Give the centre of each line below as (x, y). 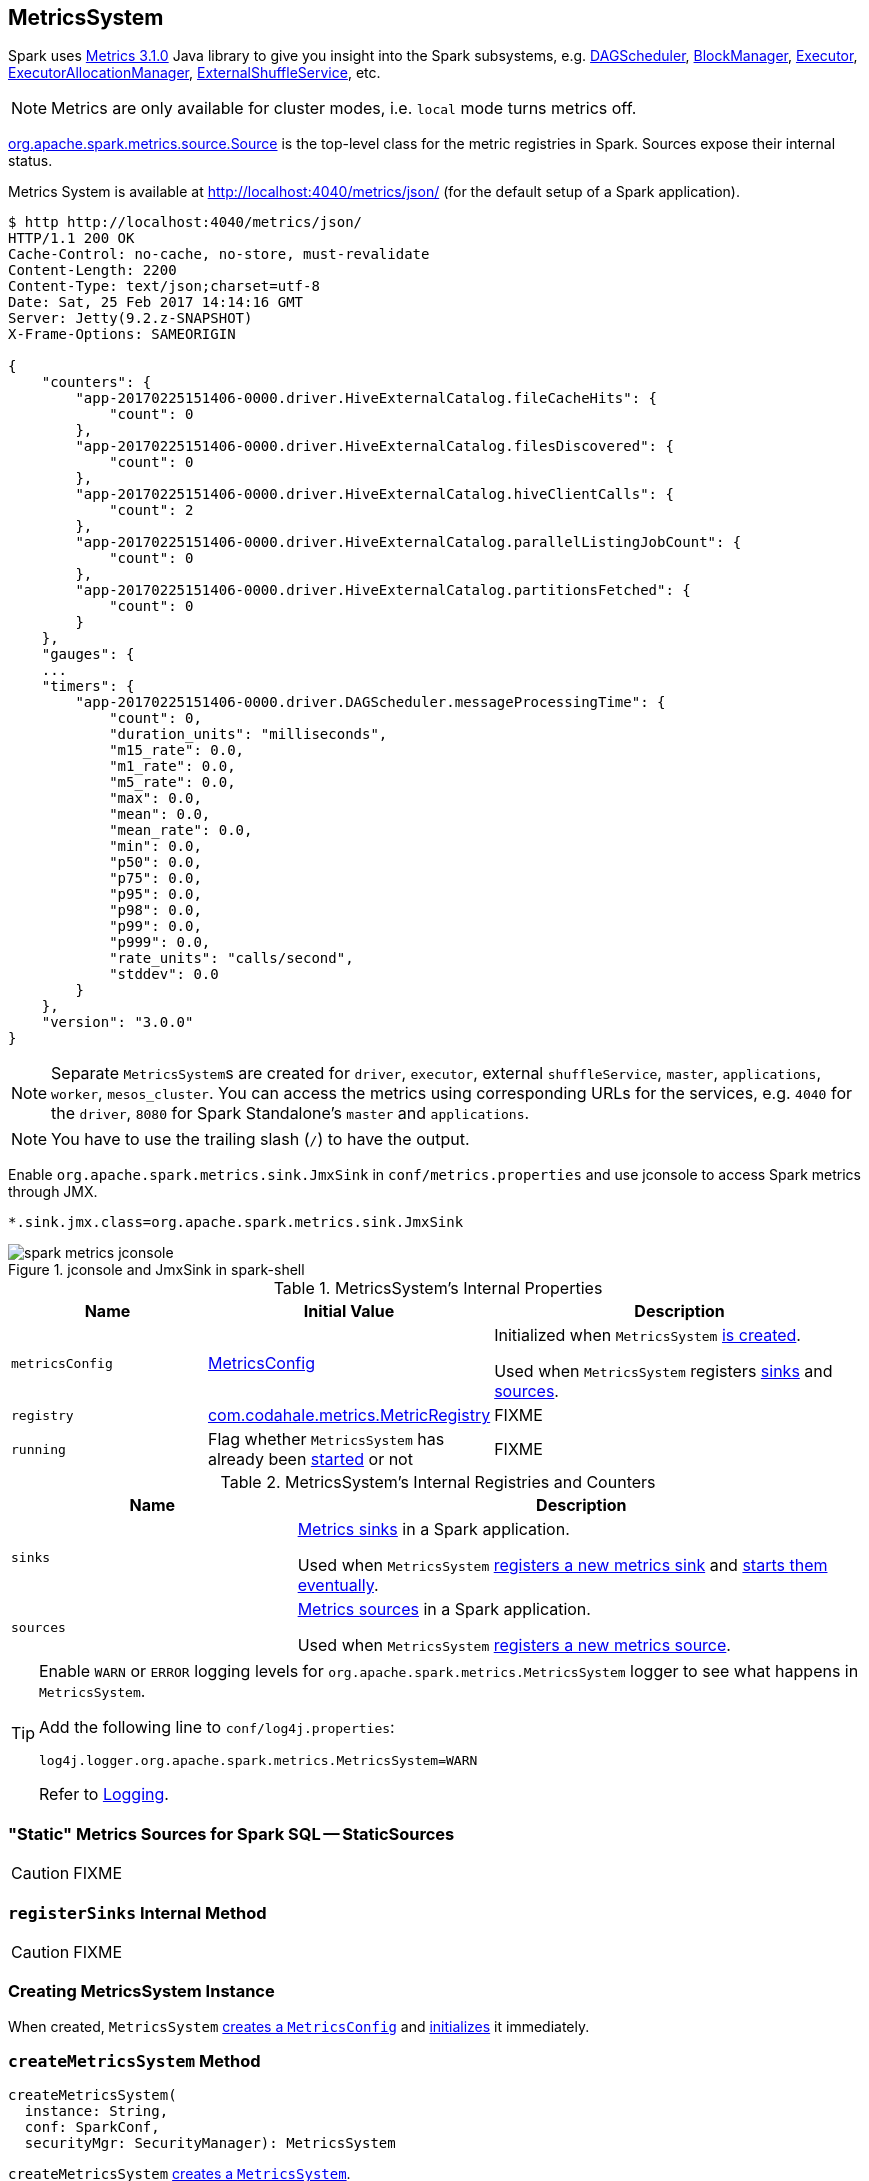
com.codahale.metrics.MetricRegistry (349, 1415)
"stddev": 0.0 (164, 974)
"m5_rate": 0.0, (172, 782)
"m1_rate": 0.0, (172, 766)
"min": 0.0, (155, 846)
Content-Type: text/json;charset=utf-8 (164, 286)
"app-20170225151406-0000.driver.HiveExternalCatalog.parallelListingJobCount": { (408, 542)
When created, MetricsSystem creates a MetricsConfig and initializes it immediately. (299, 2026)
